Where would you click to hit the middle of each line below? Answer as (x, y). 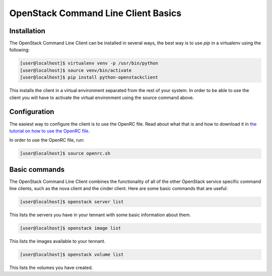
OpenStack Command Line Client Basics (95, 13)
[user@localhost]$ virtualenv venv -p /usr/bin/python (89, 63)
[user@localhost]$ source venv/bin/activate (76, 70)
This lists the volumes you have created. (51, 268)
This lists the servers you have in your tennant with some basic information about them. (100, 215)
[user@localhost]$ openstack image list (70, 228)
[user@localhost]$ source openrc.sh (65, 154)
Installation (27, 31)
